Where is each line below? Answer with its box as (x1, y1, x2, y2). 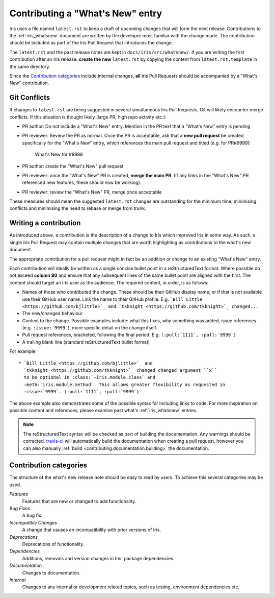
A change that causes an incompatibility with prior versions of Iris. (22, 527, 161, 533)
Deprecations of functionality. (22, 541, 85, 547)
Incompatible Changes (9, 519, 58, 525)
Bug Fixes (9, 506, 31, 512)
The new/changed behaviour (22, 310, 83, 317)
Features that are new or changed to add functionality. (22, 498, 136, 504)
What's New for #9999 (35, 151, 83, 158)
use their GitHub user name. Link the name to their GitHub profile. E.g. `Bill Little (22, 296, 203, 302)
